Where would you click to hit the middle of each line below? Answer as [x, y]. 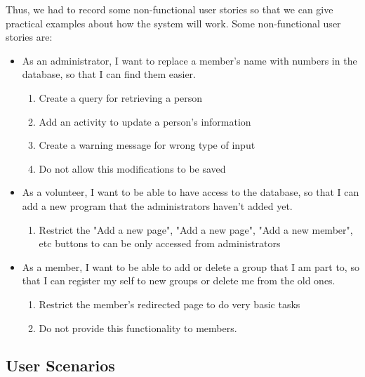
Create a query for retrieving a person [121, 97]
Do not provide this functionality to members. [138, 328]
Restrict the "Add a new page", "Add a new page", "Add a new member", [196, 229]
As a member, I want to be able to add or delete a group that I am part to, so [191, 266]
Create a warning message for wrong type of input [147, 145]
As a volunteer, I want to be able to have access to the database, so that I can [191, 192]
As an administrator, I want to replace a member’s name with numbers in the [190, 60]
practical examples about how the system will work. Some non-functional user [173, 23]
